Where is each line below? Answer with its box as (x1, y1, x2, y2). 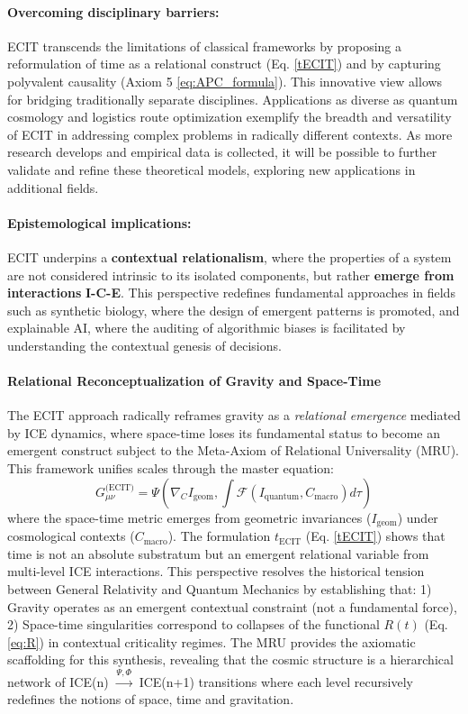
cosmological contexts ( (7, 526, 135, 545)
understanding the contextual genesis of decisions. (7, 335, 282, 354)
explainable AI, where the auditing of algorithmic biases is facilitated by (7, 318, 406, 337)
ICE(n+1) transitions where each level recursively (139, 672, 413, 691)
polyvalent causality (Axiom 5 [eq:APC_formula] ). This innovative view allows (7, 71, 443, 90)
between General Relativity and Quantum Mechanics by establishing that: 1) (7, 579, 432, 598)
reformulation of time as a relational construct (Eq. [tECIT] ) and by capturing (7, 54, 441, 73)
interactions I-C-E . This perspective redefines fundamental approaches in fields (7, 283, 455, 302)
